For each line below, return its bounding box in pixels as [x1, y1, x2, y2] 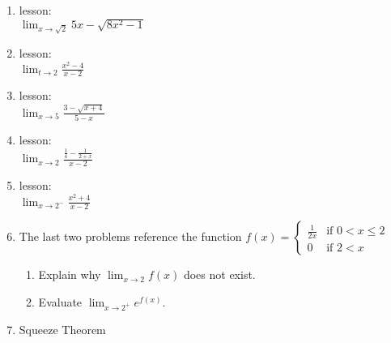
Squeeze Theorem [19, 320, 106, 337]
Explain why [38, 266, 101, 283]
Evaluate [38, 293, 83, 310]
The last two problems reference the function [19, 228, 242, 245]
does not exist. [183, 266, 256, 283]
